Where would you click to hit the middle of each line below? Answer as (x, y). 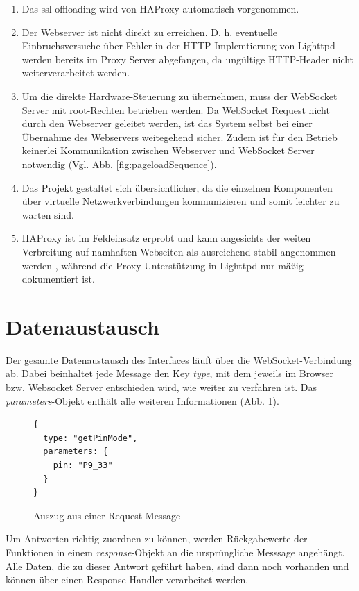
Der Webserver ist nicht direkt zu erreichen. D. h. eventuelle (150, 32)
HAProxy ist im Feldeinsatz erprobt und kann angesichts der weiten (166, 238)
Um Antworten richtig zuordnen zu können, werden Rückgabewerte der (157, 539)
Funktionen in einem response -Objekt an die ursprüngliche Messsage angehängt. (175, 552)
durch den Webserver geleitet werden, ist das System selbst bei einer (167, 123)
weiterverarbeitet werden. (76, 73)
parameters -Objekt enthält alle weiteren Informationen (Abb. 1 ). (142, 400)
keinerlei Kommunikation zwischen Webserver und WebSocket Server (168, 150)
